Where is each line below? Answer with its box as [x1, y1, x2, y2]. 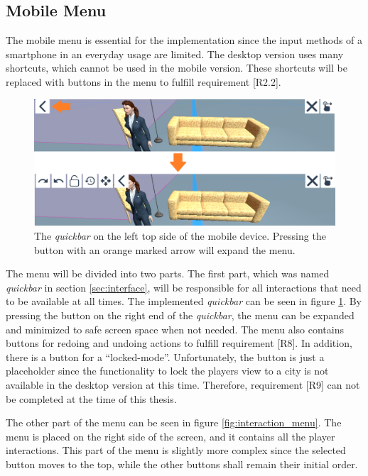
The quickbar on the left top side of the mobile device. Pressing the [34, 228, 326, 243]
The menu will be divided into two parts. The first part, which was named [6, 266, 330, 281]
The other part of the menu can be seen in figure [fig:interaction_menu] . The [6, 415, 342, 430]
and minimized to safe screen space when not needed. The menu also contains [6, 321, 344, 336]
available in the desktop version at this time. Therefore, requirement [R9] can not [6, 377, 360, 392]
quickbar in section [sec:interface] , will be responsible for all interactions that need [6, 279, 362, 294]
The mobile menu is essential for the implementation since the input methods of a [6, 33, 363, 48]
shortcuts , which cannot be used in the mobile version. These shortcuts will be [6, 60, 347, 75]
